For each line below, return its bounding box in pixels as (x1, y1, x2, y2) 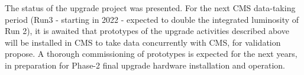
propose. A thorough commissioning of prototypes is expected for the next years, (5, 47, 297, 60)
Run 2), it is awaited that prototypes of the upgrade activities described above (5, 25, 289, 37)
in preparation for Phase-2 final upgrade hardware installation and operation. (5, 59, 285, 71)
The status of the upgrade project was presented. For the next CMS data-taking (5, 2, 296, 13)
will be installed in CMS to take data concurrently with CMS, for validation (5, 36, 281, 48)
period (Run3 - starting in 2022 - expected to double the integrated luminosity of (5, 13, 299, 25)
